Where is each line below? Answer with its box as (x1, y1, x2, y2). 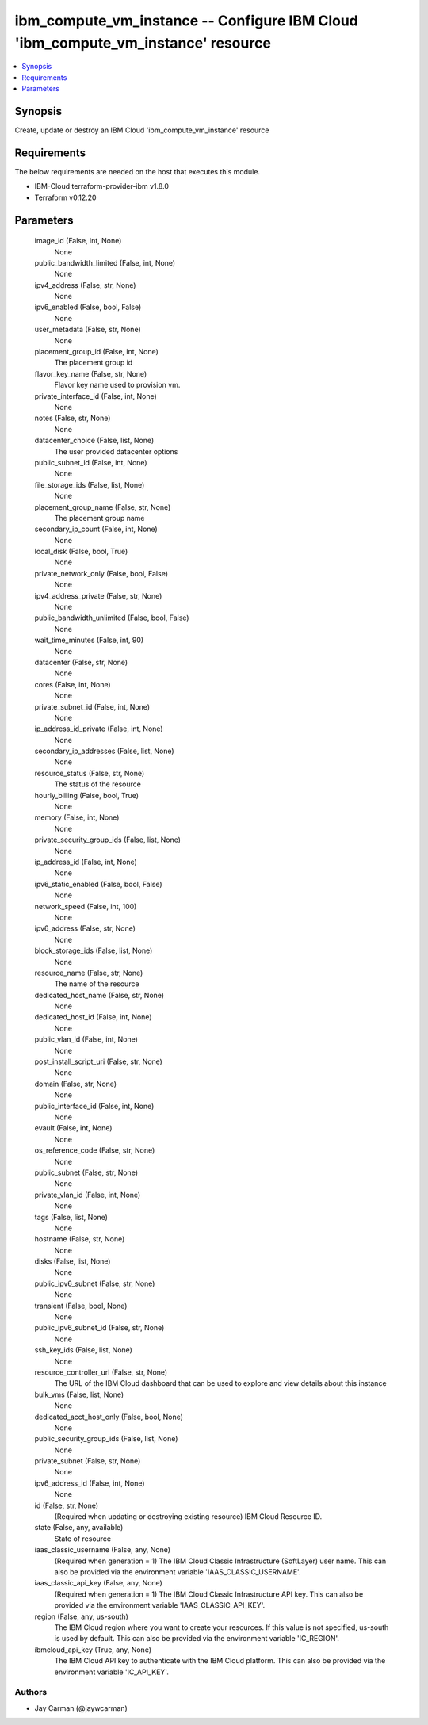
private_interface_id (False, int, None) (34, 391, 158, 400)
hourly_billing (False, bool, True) (34, 790, 139, 800)
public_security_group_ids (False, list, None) (34, 1434, 178, 1444)
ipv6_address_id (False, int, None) (34, 1478, 146, 1488)
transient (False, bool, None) (34, 1301, 128, 1310)
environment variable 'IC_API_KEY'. (54, 1667, 170, 1677)
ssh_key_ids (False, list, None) (34, 1345, 132, 1355)
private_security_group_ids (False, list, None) (34, 835, 182, 844)
